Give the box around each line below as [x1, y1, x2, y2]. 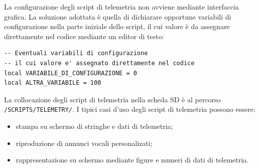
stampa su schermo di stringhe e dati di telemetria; [16, 121, 173, 131]
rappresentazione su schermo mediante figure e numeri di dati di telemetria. [16, 154, 249, 165]
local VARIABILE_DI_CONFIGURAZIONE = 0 [4, 69, 137, 77]
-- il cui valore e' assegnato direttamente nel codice [4, 59, 195, 67]
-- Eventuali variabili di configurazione [4, 50, 148, 57]
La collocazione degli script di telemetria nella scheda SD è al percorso [4, 94, 221, 104]
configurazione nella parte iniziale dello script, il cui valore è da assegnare [4, 21, 230, 32]
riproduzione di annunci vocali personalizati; [16, 137, 153, 148]
